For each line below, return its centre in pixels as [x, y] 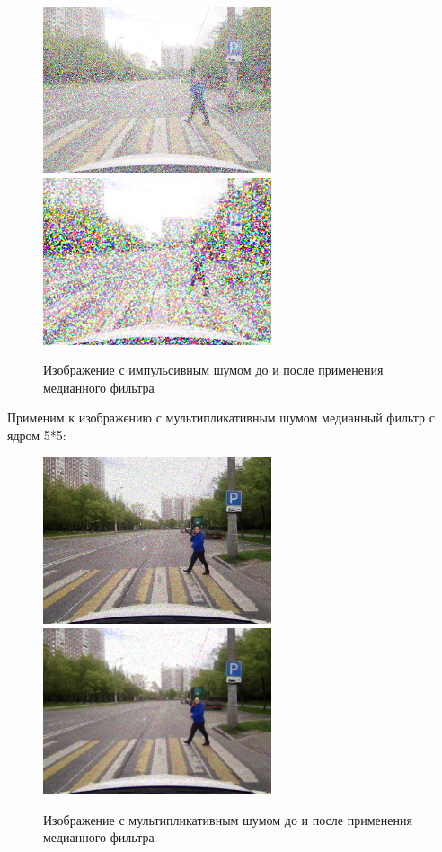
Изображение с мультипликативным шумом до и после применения [228, 819]
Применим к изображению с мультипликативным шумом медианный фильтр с [221, 417]
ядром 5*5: [37, 435]
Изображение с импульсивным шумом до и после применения [213, 370]
